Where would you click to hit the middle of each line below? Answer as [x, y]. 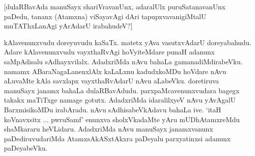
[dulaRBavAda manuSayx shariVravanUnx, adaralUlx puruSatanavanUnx [115, 6]
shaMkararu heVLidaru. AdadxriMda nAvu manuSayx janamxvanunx [109, 129]
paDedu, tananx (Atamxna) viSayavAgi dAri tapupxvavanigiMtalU [105, 16]
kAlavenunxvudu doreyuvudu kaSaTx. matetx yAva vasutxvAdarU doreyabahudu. [128, 42]
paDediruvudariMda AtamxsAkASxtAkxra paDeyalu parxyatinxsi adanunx [117, 138]
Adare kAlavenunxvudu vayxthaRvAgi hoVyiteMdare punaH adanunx [109, 52]
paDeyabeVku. [26, 148]
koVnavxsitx [22, 119]
